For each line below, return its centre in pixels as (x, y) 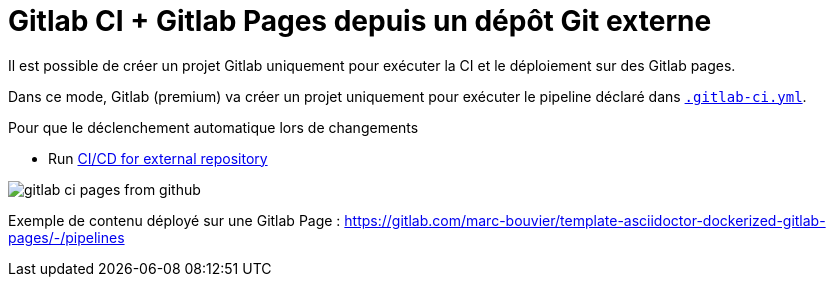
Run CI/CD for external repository (158, 158)
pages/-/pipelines (66, 237)
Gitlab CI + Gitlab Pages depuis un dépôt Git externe (360, 21)
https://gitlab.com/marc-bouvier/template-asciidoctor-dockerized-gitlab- (585, 220)
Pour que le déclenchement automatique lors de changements (213, 127)
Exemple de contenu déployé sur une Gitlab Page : (174, 220)
